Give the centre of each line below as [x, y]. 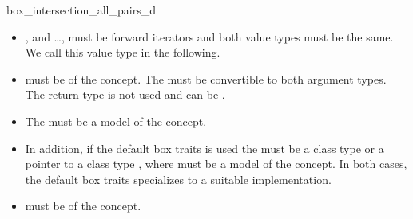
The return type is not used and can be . [125, 94]
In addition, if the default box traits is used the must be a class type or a [205, 148]
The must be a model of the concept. [116, 121]
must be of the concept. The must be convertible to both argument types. [206, 78]
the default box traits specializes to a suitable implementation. [178, 179]
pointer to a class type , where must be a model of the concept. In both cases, [216, 164]
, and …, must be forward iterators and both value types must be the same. [209, 36]
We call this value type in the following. [123, 52]
